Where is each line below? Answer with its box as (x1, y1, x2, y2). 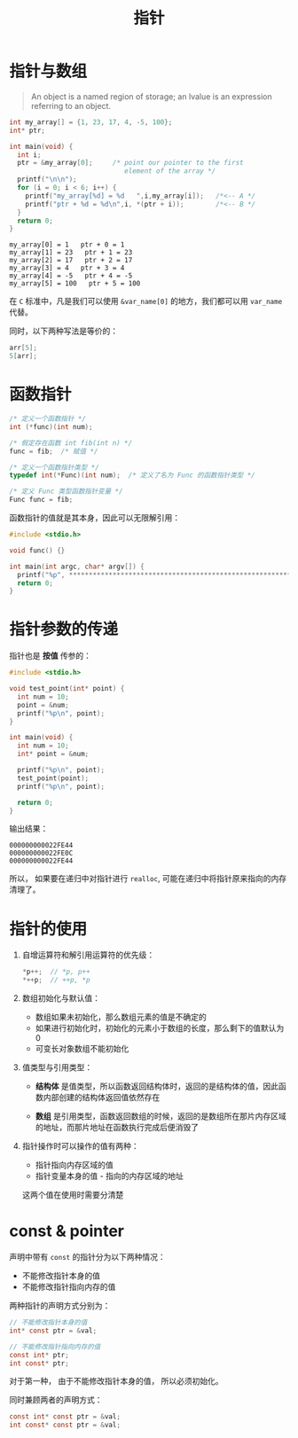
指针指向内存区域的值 (35, 1160, 114, 1170)
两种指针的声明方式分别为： (9, 1301, 111, 1311)
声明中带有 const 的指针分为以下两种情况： (9, 1252, 166, 1262)
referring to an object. (30, 100, 111, 111)
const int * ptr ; (9, 1350, 69, 1359)
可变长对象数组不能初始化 (35, 1043, 129, 1054)
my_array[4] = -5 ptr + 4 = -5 (9, 271, 133, 280)
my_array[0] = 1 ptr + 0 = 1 (9, 240, 125, 249)
